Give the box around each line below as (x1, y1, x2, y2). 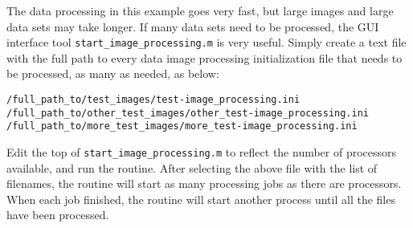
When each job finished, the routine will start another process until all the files (6, 190, 395, 207)
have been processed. (6, 206, 109, 223)
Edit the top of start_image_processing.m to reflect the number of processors (6, 144, 397, 160)
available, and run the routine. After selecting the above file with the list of (6, 159, 378, 176)
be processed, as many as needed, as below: (6, 65, 219, 82)
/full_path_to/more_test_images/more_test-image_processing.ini (6, 120, 358, 132)
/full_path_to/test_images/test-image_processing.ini (6, 94, 301, 106)
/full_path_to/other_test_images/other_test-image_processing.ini (6, 107, 370, 119)
